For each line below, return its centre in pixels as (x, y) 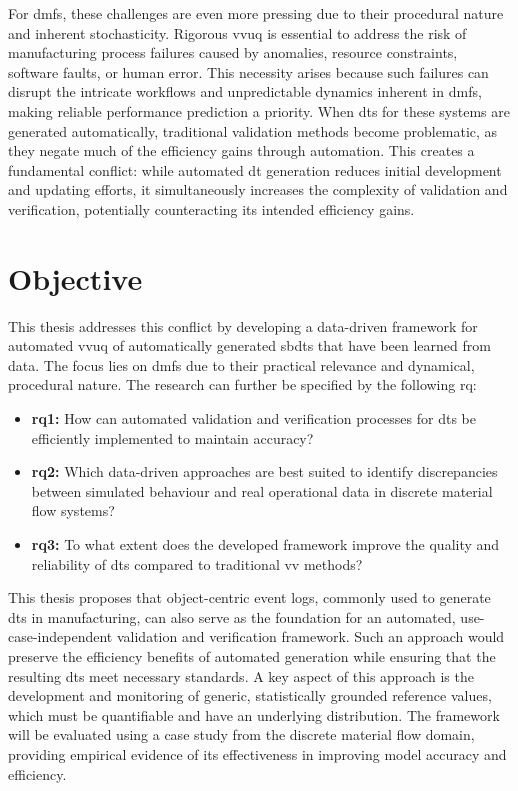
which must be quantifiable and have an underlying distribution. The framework (254, 714)
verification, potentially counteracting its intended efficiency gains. (211, 208)
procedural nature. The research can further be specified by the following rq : (242, 384)
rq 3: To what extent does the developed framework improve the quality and (265, 544)
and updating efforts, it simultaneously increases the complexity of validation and (258, 189)
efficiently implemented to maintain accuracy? (172, 437)
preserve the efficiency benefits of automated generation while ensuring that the (252, 655)
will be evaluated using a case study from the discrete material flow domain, (241, 734)
